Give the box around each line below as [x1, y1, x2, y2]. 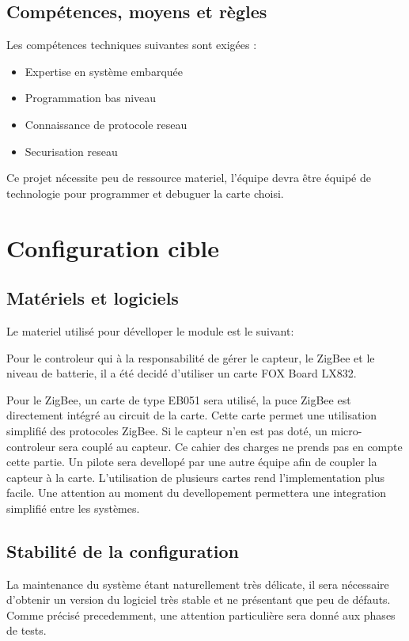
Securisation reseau [25, 142, 118, 159]
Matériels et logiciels [6, 286, 179, 310]
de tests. [6, 622, 47, 639]
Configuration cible [6, 231, 220, 264]
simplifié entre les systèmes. [6, 499, 140, 516]
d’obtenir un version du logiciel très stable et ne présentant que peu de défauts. [6, 591, 391, 608]
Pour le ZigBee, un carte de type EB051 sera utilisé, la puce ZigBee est [6, 391, 351, 408]
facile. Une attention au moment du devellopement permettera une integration [6, 484, 387, 501]
